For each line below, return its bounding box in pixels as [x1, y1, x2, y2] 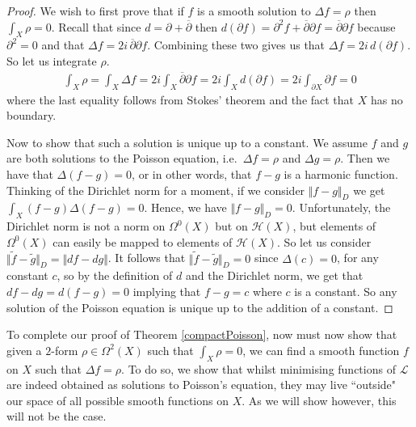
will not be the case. [6, 408, 107, 425]
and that [41, 36, 85, 53]
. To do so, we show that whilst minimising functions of [121, 360, 396, 377]
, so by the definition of [57, 267, 173, 284]
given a [6, 341, 42, 358]
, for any [337, 249, 379, 266]
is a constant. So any [294, 282, 397, 299]
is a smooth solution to [197, 2, 311, 19]
